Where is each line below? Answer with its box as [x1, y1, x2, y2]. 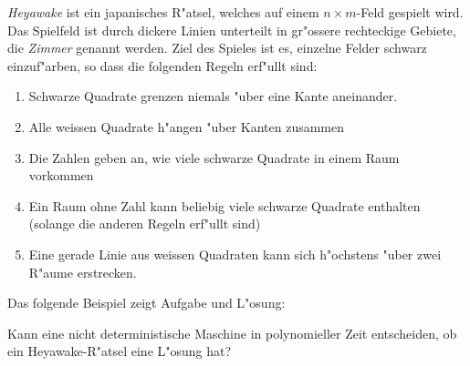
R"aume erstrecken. [28, 262, 137, 281]
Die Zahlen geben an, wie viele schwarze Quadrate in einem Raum [28, 147, 400, 167]
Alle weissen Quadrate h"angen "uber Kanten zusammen [28, 117, 345, 136]
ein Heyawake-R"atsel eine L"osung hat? [7, 341, 232, 361]
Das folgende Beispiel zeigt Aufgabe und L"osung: [7, 293, 286, 312]
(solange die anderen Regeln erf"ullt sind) [28, 214, 261, 233]
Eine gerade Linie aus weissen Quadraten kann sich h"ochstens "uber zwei [28, 244, 442, 263]
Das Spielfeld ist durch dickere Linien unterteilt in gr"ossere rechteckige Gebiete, [7, 20, 456, 39]
